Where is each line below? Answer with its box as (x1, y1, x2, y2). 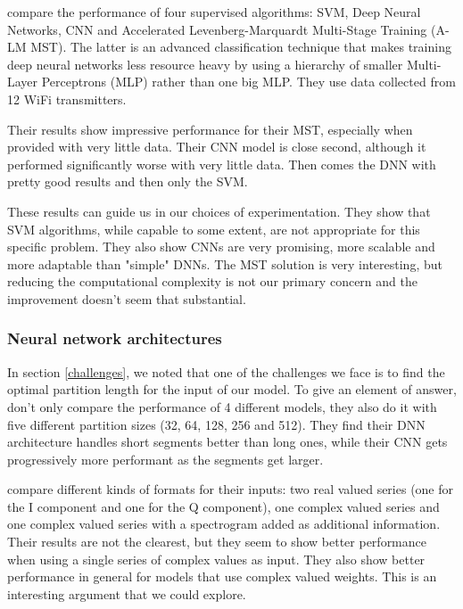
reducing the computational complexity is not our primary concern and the (7, 272, 418, 291)
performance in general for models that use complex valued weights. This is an (7, 567, 437, 586)
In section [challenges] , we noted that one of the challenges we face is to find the (7, 362, 445, 381)
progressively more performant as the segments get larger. (7, 449, 324, 468)
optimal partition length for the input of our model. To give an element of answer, (7, 380, 457, 399)
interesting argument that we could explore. (7, 584, 246, 603)
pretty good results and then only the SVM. (7, 172, 248, 191)
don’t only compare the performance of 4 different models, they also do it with (7, 397, 437, 416)
